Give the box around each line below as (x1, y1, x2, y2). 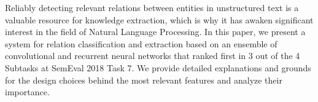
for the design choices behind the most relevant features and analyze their (5, 73, 282, 86)
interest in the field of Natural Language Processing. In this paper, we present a (5, 25, 306, 38)
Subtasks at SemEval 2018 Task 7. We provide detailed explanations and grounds (5, 61, 311, 74)
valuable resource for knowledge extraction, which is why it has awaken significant (5, 13, 314, 26)
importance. (5, 85, 50, 98)
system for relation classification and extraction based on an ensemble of (5, 37, 277, 50)
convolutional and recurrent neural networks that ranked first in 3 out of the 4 (5, 49, 300, 62)
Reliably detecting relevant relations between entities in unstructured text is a (5, 1, 299, 14)
